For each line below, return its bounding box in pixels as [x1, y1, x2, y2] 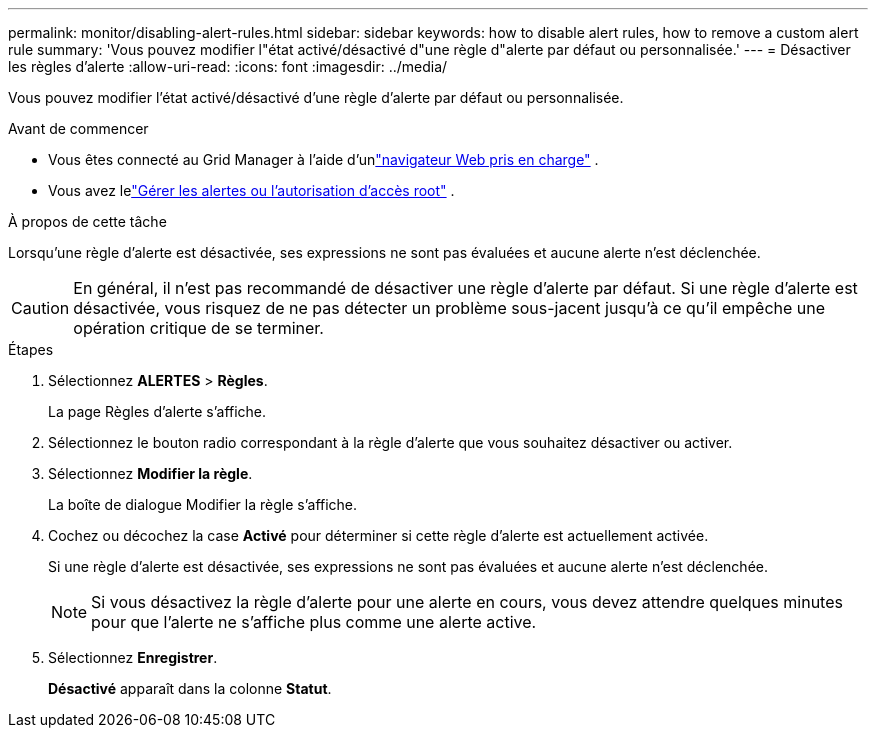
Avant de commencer [8, 120, 149, 137]
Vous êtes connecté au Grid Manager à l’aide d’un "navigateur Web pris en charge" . [48, 151, 599, 168]
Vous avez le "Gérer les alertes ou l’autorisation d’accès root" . [48, 182, 455, 199]
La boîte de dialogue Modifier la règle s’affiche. [48, 496, 358, 513]
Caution [11, 298, 70, 318]
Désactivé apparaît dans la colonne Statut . [48, 680, 332, 697]
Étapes [8, 341, 54, 358]
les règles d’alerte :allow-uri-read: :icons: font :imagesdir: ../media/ [8, 58, 448, 75]
